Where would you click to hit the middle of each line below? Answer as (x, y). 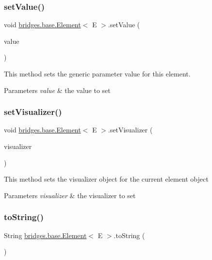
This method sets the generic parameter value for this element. (97, 74)
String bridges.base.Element (45, 235)
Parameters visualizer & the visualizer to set (70, 195)
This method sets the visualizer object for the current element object (106, 179)
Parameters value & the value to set (57, 90)
